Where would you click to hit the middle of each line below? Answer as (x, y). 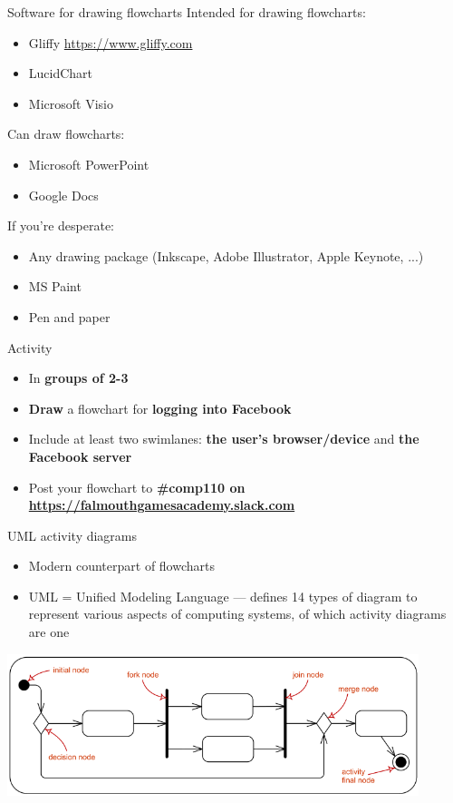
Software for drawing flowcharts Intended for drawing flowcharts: (187, 12)
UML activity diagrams (72, 535)
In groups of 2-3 (78, 378)
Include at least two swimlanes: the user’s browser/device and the (224, 439)
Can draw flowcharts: (66, 134)
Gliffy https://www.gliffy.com (111, 42)
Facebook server (80, 456)
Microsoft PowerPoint (89, 164)
